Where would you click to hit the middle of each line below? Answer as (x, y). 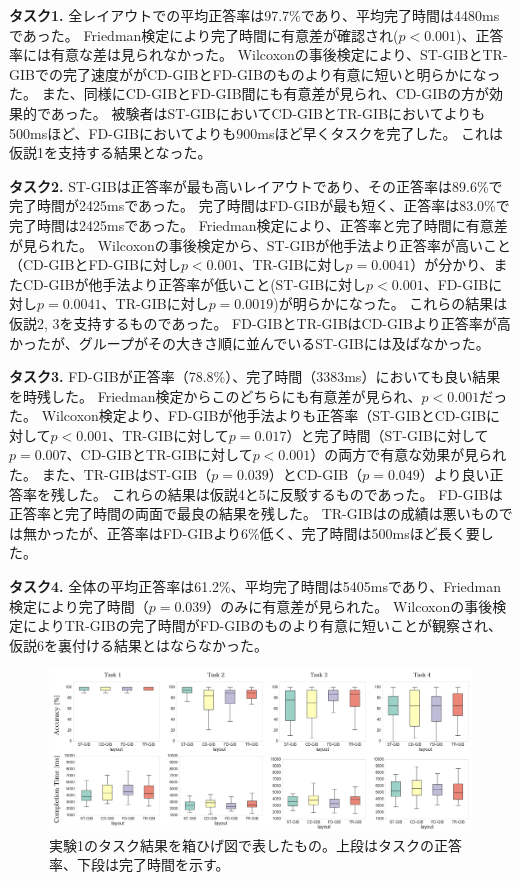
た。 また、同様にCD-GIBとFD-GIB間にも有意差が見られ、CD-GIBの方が (249, 93)
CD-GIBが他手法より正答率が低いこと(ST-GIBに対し (194, 283)
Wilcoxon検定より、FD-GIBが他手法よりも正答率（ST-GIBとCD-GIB (264, 415)
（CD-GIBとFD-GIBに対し (95, 264)
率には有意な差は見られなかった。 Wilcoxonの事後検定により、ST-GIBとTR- (258, 54)
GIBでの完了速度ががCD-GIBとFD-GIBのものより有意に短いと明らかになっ (255, 73)
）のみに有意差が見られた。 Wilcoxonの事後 (349, 605)
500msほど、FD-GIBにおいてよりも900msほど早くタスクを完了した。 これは (256, 132)
